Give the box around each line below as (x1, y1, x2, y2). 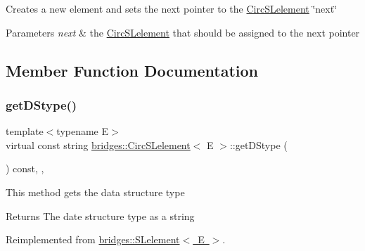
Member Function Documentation (6, 59, 259, 81)
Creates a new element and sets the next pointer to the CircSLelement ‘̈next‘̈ (6, 1, 338, 15)
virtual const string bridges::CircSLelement (6, 137, 191, 152)
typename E (56, 124, 109, 139)
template (6, 124, 44, 139)
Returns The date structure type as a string (6, 208, 195, 223)
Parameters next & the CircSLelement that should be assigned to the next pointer (6, 25, 360, 39)
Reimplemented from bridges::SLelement (6, 232, 180, 247)
